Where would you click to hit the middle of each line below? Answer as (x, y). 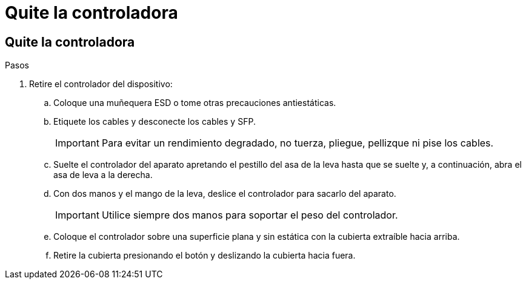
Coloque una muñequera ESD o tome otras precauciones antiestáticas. (195, 103)
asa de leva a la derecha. (103, 175)
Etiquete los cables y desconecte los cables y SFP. (155, 122)
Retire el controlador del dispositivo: (101, 84)
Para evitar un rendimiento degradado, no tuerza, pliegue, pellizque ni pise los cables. (298, 143)
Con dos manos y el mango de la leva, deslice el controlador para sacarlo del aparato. (225, 194)
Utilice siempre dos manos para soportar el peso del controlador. (250, 215)
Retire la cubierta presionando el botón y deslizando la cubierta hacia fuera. (205, 256)
